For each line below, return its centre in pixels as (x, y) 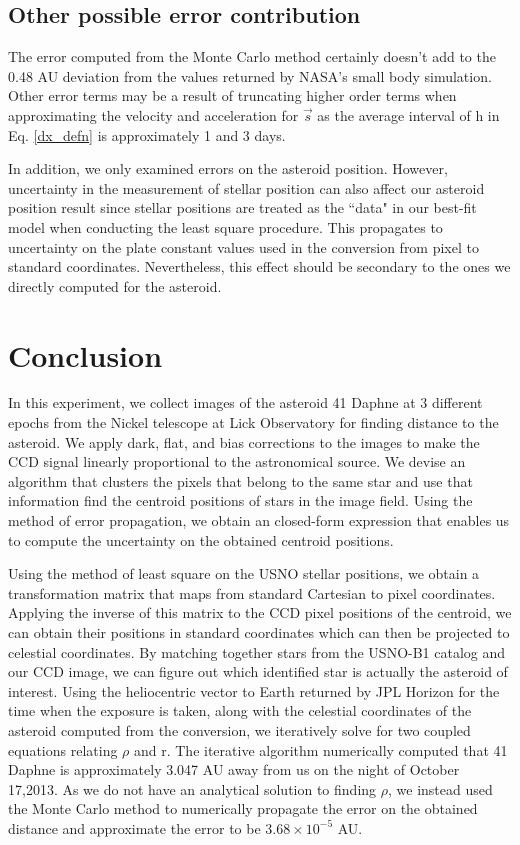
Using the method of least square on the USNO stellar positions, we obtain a (244, 573)
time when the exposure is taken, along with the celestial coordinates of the (240, 710)
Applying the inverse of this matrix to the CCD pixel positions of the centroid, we (260, 612)
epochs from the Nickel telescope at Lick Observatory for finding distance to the (253, 422)
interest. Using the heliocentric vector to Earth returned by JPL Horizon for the (254, 690)
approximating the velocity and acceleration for (153, 114)
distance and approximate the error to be (134, 827)
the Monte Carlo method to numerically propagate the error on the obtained (243, 808)
